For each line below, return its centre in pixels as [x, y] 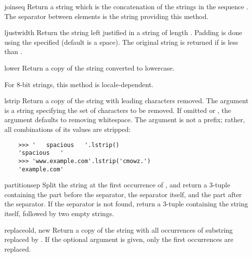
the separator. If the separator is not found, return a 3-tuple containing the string [126, 204]
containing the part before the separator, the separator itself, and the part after [123, 194]
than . [13, 51]
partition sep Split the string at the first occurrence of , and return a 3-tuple [117, 185]
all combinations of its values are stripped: [68, 129]
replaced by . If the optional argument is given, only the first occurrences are [119, 239]
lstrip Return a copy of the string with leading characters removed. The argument [126, 101]
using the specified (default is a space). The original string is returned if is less [121, 42]
